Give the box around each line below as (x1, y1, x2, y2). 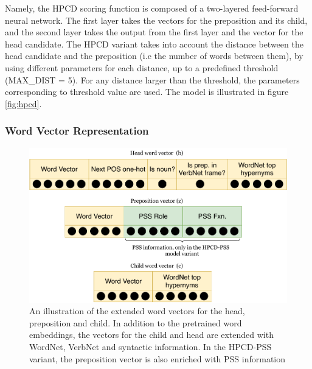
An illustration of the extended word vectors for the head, (29, 304, 245, 317)
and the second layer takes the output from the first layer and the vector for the (5, 26, 303, 38)
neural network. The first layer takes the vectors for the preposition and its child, (5, 13, 308, 26)
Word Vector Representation (5, 123, 149, 138)
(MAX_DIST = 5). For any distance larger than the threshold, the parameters (5, 73, 300, 86)
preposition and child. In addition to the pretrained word (29, 316, 242, 329)
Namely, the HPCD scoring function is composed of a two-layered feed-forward (5, 2, 299, 14)
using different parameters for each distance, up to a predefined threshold (5, 61, 279, 74)
